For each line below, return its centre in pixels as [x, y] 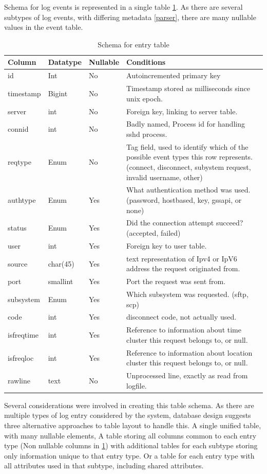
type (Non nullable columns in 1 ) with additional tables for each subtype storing [131, 445]
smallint [61, 281]
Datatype [65, 62]
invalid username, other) [165, 177]
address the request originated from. [183, 268]
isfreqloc [21, 357]
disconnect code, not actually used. [182, 317]
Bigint [58, 93]
